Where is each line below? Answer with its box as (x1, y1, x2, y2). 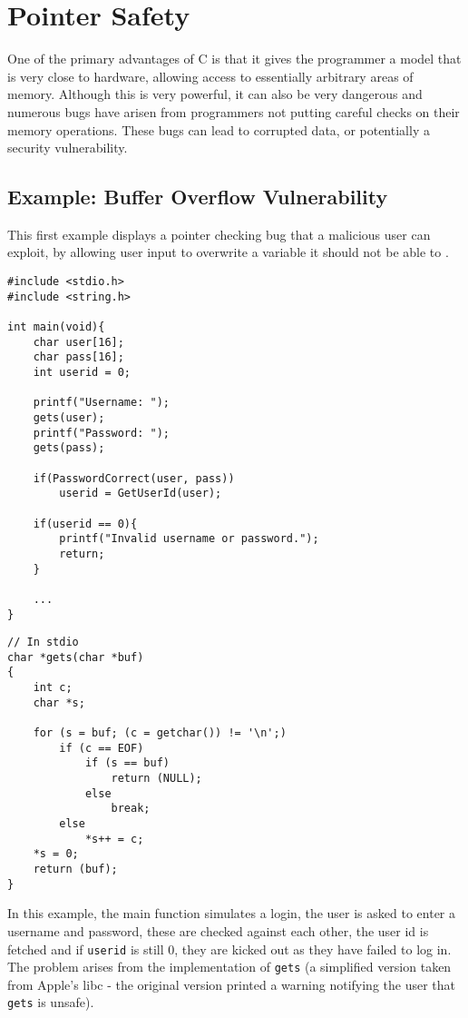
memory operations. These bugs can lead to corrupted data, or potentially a (7, 120, 430, 139)
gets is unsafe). (7, 993, 94, 1012)
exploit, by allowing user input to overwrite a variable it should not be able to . (7, 242, 449, 262)
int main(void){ (7, 321, 105, 334)
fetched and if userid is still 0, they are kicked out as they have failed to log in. (7, 939, 452, 958)
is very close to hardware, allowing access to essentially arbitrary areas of (7, 66, 414, 85)
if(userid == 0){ (33, 517, 138, 530)
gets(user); (33, 410, 105, 424)
